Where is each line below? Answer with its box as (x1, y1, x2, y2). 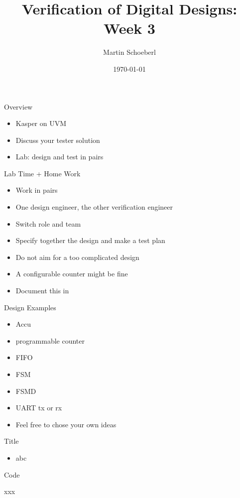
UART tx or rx (15, 402, 62, 413)
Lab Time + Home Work (4, 168, 81, 178)
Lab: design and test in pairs (15, 151, 104, 162)
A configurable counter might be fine (15, 268, 128, 279)
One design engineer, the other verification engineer (15, 202, 173, 212)
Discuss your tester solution (15, 134, 100, 145)
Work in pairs (15, 185, 58, 195)
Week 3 (104, 18, 155, 38)
